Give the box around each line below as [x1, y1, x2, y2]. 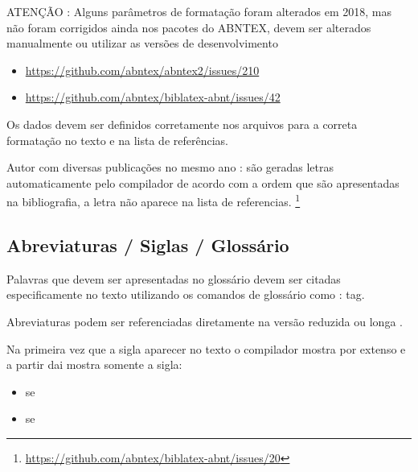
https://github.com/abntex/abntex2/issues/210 [25, 61, 260, 78]
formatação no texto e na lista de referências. [6, 131, 228, 148]
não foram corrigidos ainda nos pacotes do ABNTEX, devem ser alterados [6, 19, 371, 35]
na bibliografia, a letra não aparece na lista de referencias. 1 [6, 191, 301, 209]
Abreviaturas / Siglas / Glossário [6, 232, 289, 257]
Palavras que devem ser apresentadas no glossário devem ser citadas [6, 270, 341, 287]
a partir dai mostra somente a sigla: [6, 356, 182, 373]
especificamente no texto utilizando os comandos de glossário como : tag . [6, 286, 365, 303]
